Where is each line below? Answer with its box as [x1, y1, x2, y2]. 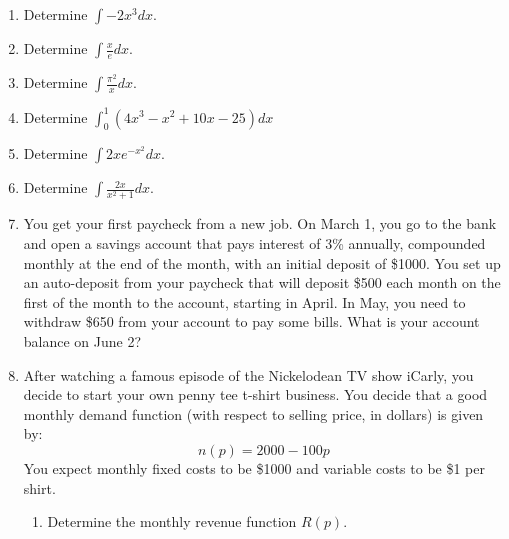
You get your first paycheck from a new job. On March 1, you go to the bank [23, 213, 497, 234]
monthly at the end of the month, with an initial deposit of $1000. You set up [23, 252, 501, 273]
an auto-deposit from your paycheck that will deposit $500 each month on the [23, 272, 501, 293]
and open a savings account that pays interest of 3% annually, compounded [23, 233, 486, 254]
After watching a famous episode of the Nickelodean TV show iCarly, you [23, 364, 474, 385]
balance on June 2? [23, 331, 142, 351]
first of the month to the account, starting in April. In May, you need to [23, 291, 466, 312]
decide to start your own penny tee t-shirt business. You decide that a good [23, 384, 488, 405]
